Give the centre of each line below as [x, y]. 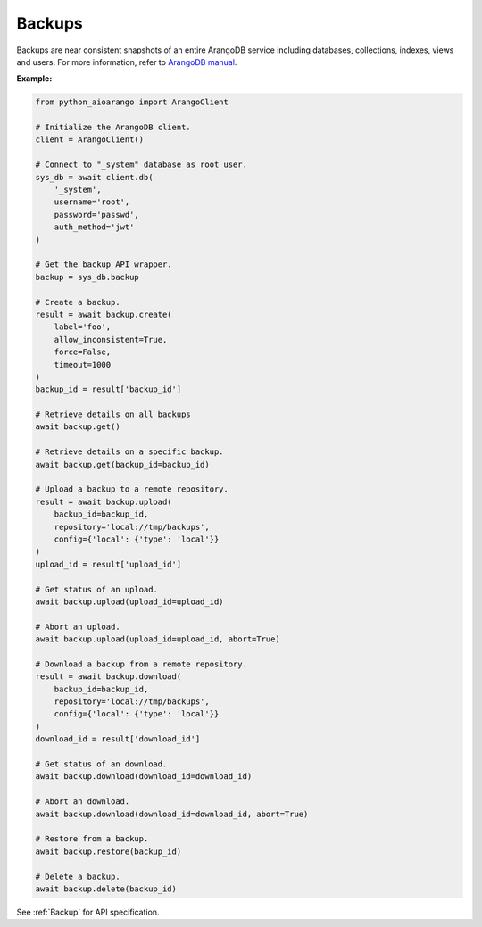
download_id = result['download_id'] [118, 739]
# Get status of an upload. [96, 589]
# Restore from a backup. [92, 839]
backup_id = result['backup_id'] [108, 389]
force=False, [83, 352]
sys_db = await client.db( [94, 177]
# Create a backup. [78, 302]
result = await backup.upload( [104, 501]
